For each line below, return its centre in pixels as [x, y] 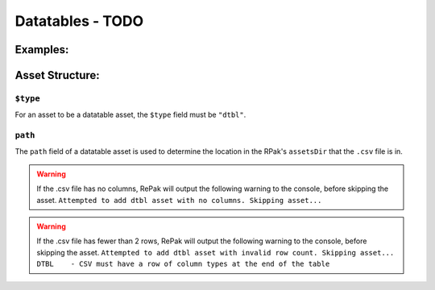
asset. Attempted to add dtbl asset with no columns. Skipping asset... [179, 200]
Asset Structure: [57, 75]
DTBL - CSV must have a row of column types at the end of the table [183, 264]
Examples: [42, 50]
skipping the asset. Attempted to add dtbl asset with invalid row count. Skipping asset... [215, 252]
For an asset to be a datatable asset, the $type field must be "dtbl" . [130, 115]
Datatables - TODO [79, 21]
